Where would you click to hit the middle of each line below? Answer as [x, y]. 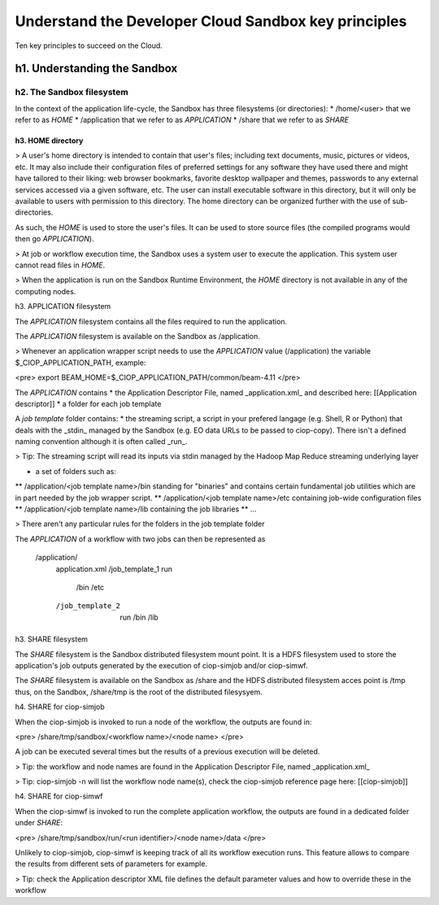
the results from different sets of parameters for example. [111, 864]
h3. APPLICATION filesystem [63, 307]
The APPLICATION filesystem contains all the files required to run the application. [151, 321]
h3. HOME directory [49, 141]
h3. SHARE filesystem [52, 639]
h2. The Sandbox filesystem [72, 92]
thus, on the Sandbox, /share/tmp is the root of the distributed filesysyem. [139, 692]
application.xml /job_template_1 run [114, 568]
